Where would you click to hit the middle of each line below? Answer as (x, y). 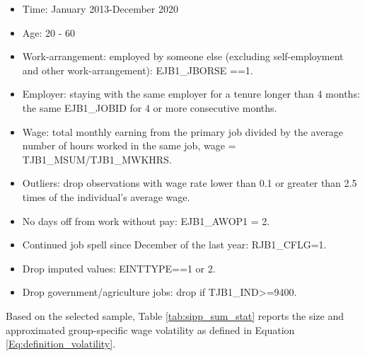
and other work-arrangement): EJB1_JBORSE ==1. (138, 70)
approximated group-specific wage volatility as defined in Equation (150, 329)
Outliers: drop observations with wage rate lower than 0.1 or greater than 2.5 (190, 183)
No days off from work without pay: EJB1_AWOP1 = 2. (146, 220)
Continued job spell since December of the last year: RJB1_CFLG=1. (174, 245)
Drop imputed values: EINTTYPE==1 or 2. (119, 268)
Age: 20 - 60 (49, 32)
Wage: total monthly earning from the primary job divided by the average (183, 131)
